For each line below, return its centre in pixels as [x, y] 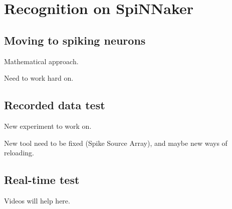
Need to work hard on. [39, 78]
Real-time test [42, 180]
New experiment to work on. [48, 126]
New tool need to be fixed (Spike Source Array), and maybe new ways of [116, 143]
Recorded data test [55, 105]
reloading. [19, 153]
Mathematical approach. [41, 61]
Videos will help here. [37, 200]
